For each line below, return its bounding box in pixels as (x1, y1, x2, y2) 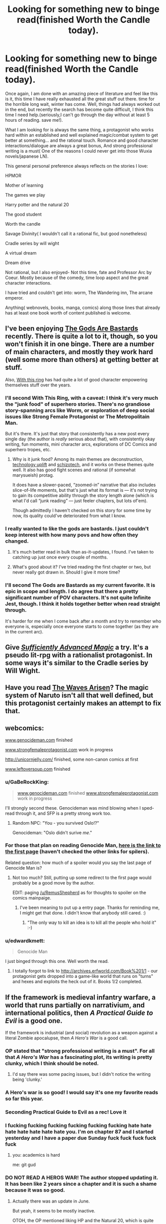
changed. (5, 538, 29, 545)
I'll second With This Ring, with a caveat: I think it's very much (5, 394, 158, 401)
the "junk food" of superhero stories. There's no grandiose (5, 400, 151, 407)
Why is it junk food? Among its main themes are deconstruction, (12, 456, 144, 462)
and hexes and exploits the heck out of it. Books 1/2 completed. (12, 978, 143, 984)
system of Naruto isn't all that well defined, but (5, 691, 154, 700)
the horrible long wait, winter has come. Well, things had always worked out (5, 101, 161, 107)
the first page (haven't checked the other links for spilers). (5, 848, 150, 855)
